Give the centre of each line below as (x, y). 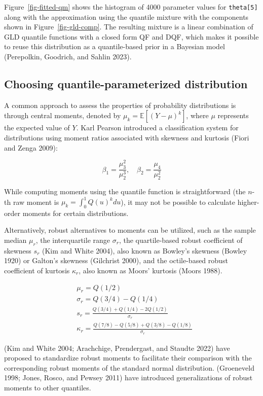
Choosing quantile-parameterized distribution (126, 84)
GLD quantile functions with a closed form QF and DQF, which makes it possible (131, 36)
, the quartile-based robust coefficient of (181, 240)
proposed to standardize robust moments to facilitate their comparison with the (128, 358)
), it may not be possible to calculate (178, 201)
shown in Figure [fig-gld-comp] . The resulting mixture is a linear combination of (129, 27)
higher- (248, 201)
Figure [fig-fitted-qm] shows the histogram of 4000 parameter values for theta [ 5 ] (131, 7)
